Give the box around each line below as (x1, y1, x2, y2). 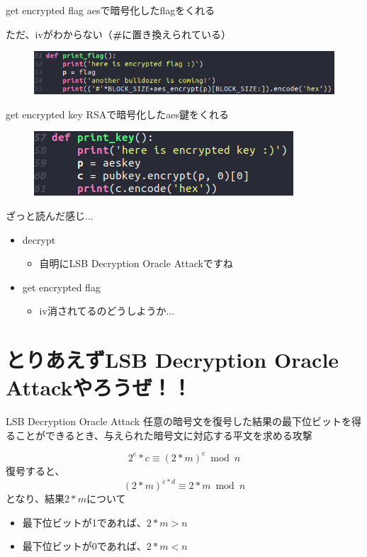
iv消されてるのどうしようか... (39, 303, 175, 318)
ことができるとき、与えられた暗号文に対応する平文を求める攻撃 (15, 427, 312, 442)
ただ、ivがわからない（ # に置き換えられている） (6, 26, 231, 41)
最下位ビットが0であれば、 (22, 539, 147, 553)
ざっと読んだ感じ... (6, 208, 94, 223)
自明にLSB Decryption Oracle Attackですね (39, 256, 233, 271)
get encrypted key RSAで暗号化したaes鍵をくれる (6, 106, 229, 121)
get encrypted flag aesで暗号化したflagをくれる (6, 3, 215, 17)
